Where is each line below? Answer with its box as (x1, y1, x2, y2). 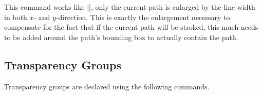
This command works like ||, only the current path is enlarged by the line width (4, 2, 255, 12)
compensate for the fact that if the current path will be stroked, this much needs (4, 22, 258, 32)
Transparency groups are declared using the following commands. (4, 81, 210, 91)
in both (4, 11, 27, 22)
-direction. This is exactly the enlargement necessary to (55, 11, 230, 22)
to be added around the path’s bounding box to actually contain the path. (4, 31, 238, 42)
